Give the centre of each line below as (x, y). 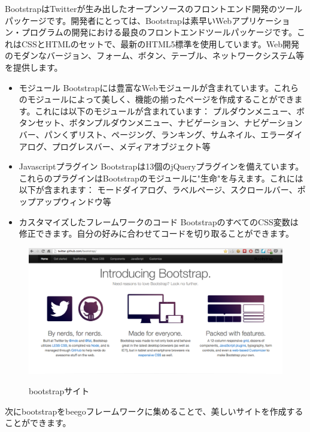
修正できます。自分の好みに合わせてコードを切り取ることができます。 (156, 233)
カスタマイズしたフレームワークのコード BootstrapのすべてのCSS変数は (159, 221)
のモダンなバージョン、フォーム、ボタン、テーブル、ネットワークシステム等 (155, 55)
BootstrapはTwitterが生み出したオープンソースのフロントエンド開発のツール (154, 8)
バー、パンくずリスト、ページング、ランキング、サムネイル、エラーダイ (161, 134)
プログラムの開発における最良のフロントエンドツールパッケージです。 (159, 32)
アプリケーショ (261, 20)
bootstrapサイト (59, 391)
